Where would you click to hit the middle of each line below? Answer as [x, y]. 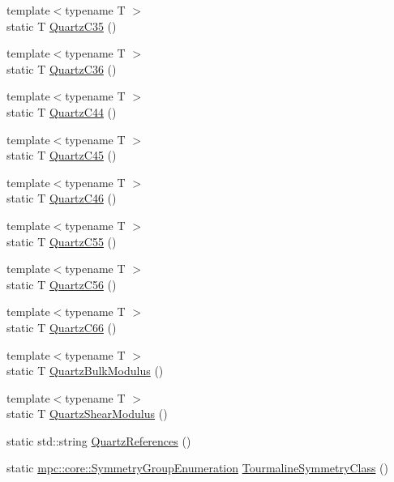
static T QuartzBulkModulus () [85, 371]
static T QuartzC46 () [62, 198]
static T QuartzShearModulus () [87, 414]
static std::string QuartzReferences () [99, 440]
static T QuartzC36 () [62, 68]
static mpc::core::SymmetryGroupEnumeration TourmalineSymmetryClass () [197, 468]
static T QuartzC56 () [62, 284]
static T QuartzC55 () [62, 241]
